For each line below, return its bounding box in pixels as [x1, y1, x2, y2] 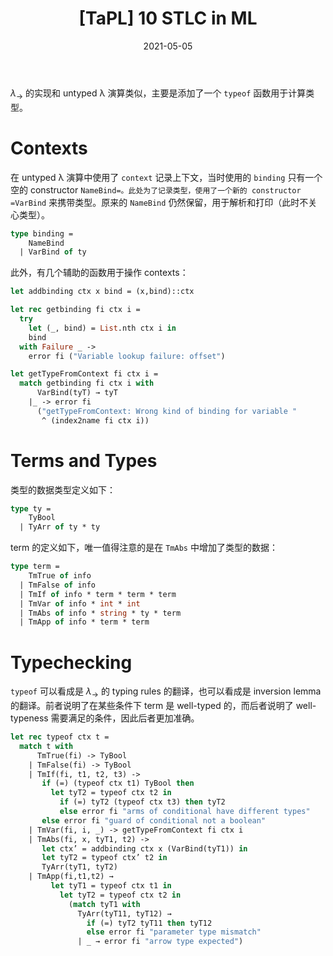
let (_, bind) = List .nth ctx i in [28, 323, 177, 333]
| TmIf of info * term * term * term [19, 589, 177, 599]
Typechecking [10, 651, 133, 674]
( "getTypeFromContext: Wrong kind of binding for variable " [36, 406, 298, 416]
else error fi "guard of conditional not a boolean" [41, 815, 267, 826]
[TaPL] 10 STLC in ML [78, 7, 258, 30]
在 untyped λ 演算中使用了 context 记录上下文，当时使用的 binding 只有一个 [10, 171, 323, 183]
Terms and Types [10, 449, 158, 472]
